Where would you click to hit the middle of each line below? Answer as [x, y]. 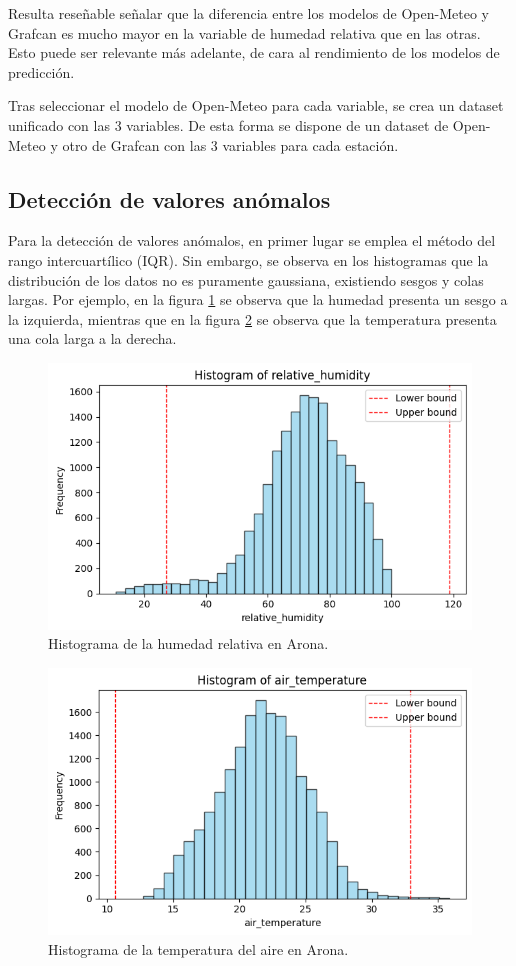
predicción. [41, 71]
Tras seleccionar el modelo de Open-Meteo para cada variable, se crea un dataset [256, 105]
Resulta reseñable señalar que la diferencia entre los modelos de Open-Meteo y [248, 13]
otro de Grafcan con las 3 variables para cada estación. [230, 144]
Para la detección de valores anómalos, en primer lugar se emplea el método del [252, 240]
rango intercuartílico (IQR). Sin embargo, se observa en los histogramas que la [248, 259]
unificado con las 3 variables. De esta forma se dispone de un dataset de [228, 124]
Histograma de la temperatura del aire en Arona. [198, 948]
